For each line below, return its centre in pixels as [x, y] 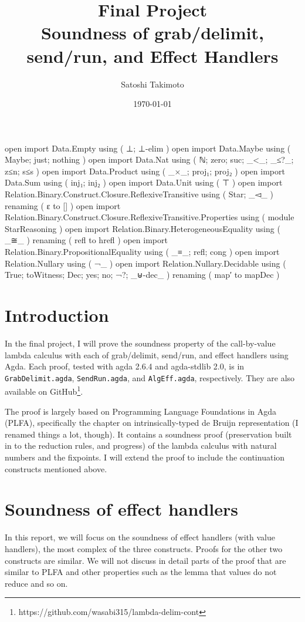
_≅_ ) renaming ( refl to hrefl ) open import [86, 240]
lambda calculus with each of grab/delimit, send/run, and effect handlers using [147, 354]
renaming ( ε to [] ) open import [63, 205]
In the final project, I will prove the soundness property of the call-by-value [140, 343]
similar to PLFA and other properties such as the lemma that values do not [141, 572]
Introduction [57, 315]
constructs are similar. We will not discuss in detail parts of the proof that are [145, 560]
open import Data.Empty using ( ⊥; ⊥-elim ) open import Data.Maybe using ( [148, 148]
